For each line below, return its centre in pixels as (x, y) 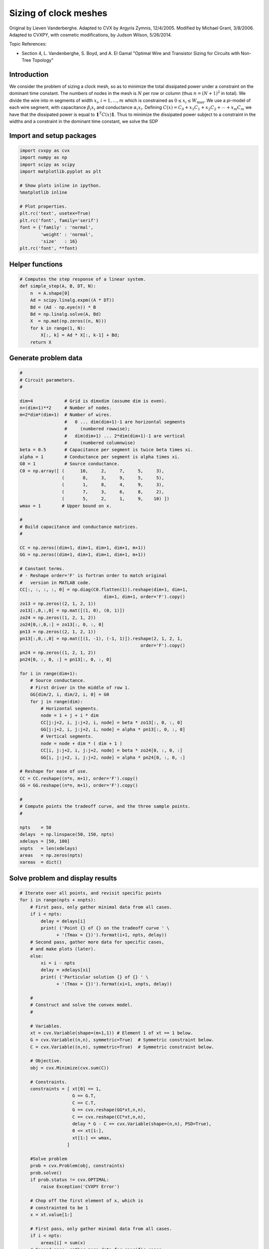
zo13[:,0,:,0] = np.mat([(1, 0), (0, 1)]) (72, 611)
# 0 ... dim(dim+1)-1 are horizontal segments (125, 422)
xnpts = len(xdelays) (49, 848)
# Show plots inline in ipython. (61, 185)
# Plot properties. (43, 207)
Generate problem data (46, 358)
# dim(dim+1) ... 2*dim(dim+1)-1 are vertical (125, 436)
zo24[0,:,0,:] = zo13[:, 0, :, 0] (62, 625)
